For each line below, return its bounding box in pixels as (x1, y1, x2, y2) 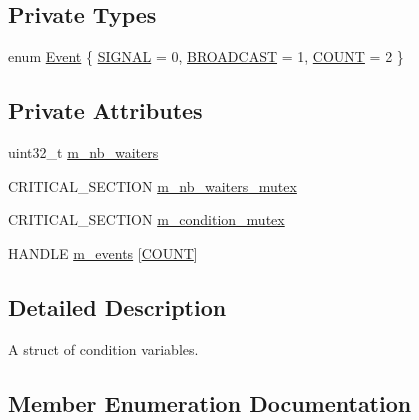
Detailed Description (8, 291, 227, 322)
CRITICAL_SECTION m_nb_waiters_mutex (8, 175, 297, 196)
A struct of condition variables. (8, 338, 199, 359)
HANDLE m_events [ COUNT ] (8, 242, 198, 263)
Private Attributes (8, 95, 203, 126)
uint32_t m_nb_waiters (8, 142, 159, 162)
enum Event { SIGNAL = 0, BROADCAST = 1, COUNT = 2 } (8, 46, 404, 67)
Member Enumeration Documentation (8, 387, 412, 418)
